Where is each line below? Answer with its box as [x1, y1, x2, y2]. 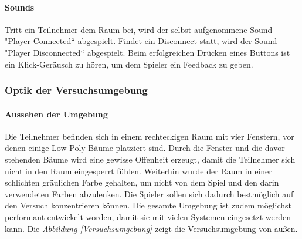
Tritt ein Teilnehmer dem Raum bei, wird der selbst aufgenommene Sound [5, 23, 273, 35]
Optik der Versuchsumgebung [5, 83, 148, 97]
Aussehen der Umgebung [5, 107, 108, 120]
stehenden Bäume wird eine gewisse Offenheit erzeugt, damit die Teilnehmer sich [5, 153, 296, 165]
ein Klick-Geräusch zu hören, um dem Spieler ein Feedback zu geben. [5, 58, 253, 70]
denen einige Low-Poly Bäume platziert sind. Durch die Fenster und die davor [5, 142, 285, 154]
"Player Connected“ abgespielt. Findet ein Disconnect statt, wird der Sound [5, 35, 277, 47]
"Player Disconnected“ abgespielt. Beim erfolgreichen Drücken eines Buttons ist [5, 46, 290, 58]
